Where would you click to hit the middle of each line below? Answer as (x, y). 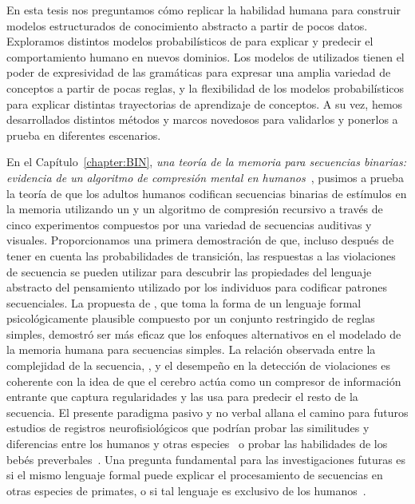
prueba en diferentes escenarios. (84, 135)
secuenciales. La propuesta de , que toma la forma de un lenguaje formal (184, 302)
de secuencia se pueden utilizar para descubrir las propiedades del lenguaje (189, 271)
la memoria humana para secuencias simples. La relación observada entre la (191, 349)
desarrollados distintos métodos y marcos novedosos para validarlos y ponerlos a (202, 119)
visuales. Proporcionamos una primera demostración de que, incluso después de (200, 240)
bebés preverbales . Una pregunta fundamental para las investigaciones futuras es (206, 459)
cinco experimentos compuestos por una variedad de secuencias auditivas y (189, 224)
